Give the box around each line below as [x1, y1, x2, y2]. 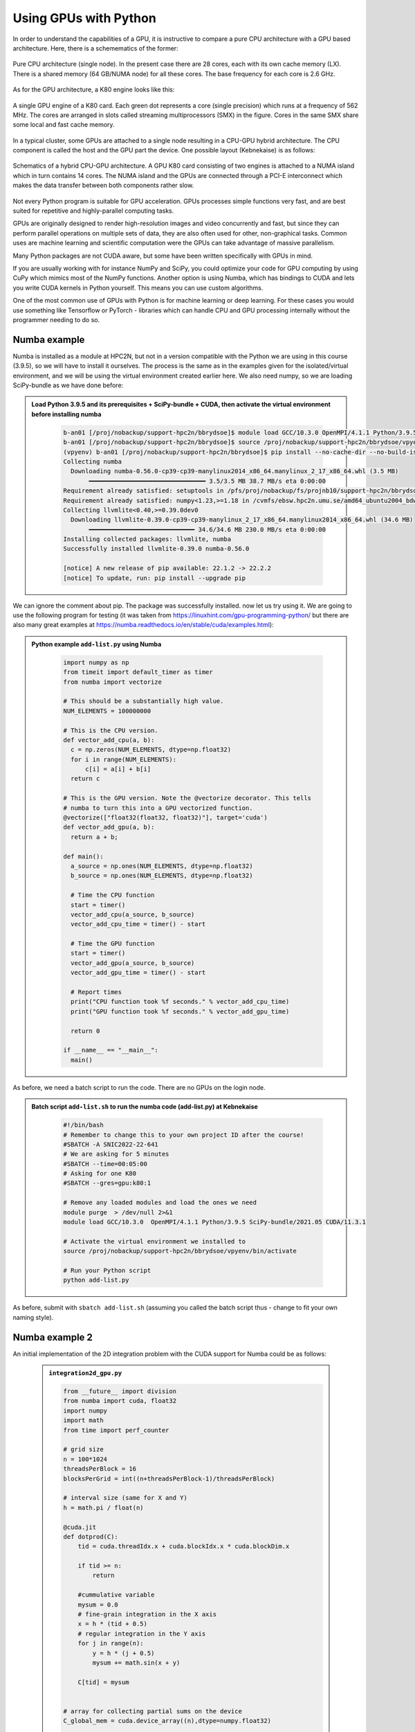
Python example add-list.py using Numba [31, 639, 162, 648]
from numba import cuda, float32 [63, 1397, 176, 1405]
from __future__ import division [63, 1388, 176, 1395]
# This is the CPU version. [63, 726, 158, 734]
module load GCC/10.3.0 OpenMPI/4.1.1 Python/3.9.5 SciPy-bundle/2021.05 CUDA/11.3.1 [63, 1218, 367, 1226]
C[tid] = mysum [77, 1678, 129, 1686]
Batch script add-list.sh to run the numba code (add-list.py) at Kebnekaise [31, 1102, 259, 1111]
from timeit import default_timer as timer [63, 669, 214, 676]
